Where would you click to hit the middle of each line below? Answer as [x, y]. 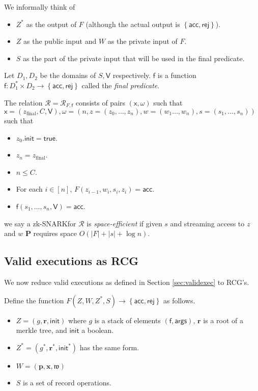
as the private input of [142, 41]
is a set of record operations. [67, 382]
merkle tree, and [41, 330]
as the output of [51, 24]
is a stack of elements [127, 320]
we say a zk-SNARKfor [40, 223]
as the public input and [60, 41]
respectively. [132, 75]
